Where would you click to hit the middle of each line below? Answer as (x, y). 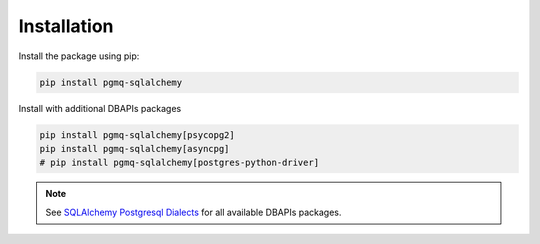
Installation (66, 26)
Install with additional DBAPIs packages (100, 108)
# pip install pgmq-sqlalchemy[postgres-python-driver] (179, 163)
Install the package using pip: (79, 56)
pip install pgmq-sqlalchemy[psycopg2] (137, 134)
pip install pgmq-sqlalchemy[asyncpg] (134, 148)
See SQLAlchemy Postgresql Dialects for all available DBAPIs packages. (193, 212)
